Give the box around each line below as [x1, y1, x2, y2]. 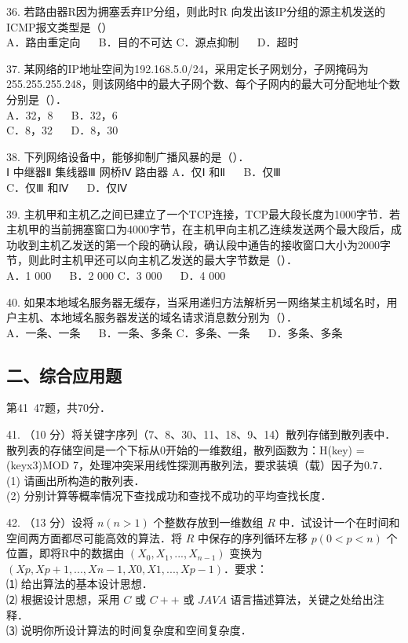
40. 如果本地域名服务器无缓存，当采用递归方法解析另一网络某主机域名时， [6, 293, 387, 310]
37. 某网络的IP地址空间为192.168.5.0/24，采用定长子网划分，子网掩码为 [6, 60, 369, 76]
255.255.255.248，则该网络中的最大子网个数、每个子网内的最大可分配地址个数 [6, 75, 400, 92]
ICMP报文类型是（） [6, 18, 113, 35]
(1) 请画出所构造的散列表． [6, 472, 145, 488]
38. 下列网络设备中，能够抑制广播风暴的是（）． [6, 148, 250, 164]
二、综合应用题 [6, 362, 122, 387]
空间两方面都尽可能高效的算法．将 [6, 529, 182, 546]
